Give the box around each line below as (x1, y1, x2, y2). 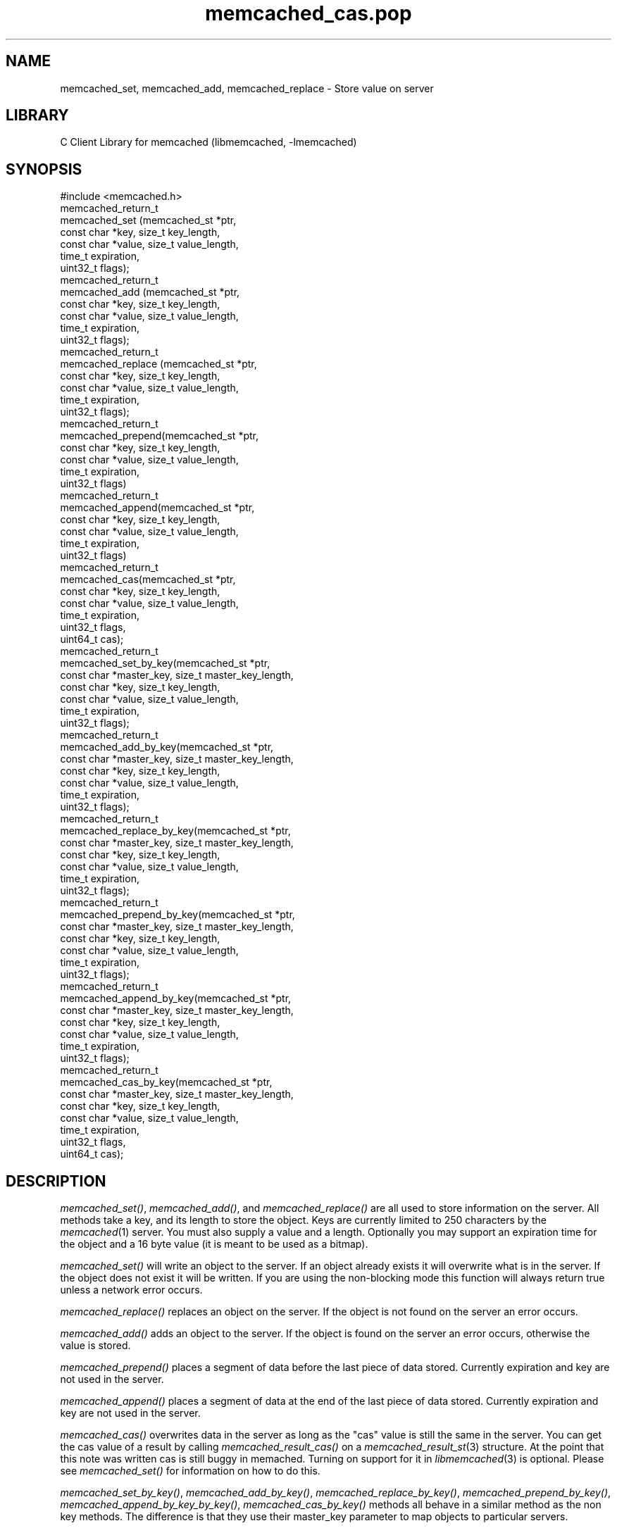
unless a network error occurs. (60, 1284, 203, 1296)
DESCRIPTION (6, 1172, 106, 1190)
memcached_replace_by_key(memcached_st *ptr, (60, 825, 291, 837)
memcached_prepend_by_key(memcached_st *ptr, (60, 908, 295, 921)
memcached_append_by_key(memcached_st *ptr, (60, 992, 292, 1005)
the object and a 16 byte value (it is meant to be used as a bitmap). (60, 1238, 368, 1251)
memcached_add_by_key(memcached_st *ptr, (60, 741, 274, 753)
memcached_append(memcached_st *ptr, (60, 501, 255, 514)
